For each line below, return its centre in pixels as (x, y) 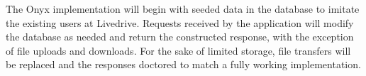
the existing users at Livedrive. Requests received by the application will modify (180, 22)
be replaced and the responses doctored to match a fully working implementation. (183, 64)
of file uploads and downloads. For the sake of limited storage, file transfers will (178, 50)
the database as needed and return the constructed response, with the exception (180, 37)
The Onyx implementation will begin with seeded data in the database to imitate (183, 9)
